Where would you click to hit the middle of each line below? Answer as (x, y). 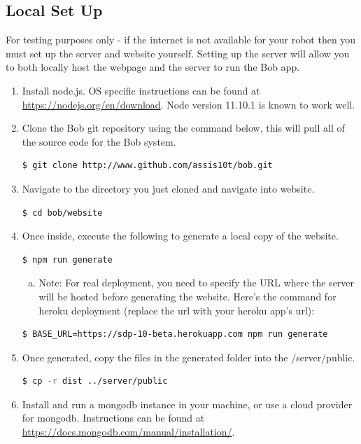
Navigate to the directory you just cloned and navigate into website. (168, 188)
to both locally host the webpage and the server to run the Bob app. (153, 67)
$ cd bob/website (62, 213)
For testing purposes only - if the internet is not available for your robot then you (181, 40)
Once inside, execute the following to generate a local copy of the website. (180, 236)
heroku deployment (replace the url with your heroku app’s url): (177, 310)
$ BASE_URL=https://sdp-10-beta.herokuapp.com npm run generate (175, 334)
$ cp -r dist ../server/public (95, 381)
